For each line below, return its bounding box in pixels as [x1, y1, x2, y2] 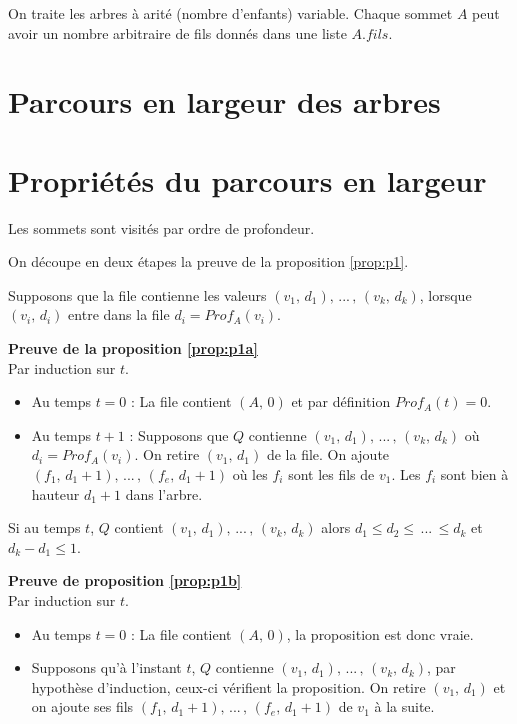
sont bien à [440, 464, 509, 485]
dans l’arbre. [125, 483, 203, 504]
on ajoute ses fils [31, 696, 134, 717]
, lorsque [419, 284, 472, 305]
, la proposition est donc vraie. [286, 623, 474, 644]
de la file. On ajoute [266, 444, 390, 465]
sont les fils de [288, 464, 375, 485]
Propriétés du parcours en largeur [8, 159, 487, 200]
